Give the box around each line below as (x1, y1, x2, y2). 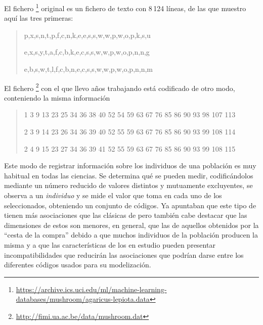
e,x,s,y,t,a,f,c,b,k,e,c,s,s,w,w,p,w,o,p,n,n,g (24, 47, 150, 57)
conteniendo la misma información (4, 92, 110, 103)
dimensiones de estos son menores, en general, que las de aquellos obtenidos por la (4, 219, 259, 230)
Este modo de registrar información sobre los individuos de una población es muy (4, 160, 256, 171)
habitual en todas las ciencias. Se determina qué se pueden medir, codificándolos (4, 170, 253, 180)
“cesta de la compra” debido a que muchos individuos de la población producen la (4, 229, 258, 240)
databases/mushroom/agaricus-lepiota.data (16, 294, 150, 304)
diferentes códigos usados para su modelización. (4, 259, 151, 270)
